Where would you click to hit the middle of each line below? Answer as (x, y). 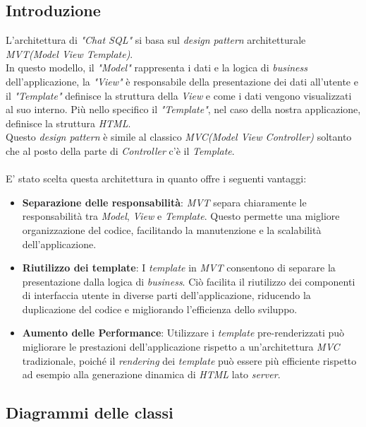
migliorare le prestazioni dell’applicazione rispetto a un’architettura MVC (181, 347)
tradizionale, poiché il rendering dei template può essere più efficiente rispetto (189, 360)
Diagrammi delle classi (90, 413)
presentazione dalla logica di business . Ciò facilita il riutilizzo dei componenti (189, 281)
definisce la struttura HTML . (68, 123)
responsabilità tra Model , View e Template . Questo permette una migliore (181, 216)
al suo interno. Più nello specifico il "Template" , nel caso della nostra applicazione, (183, 109)
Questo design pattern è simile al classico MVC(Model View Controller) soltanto (179, 137)
